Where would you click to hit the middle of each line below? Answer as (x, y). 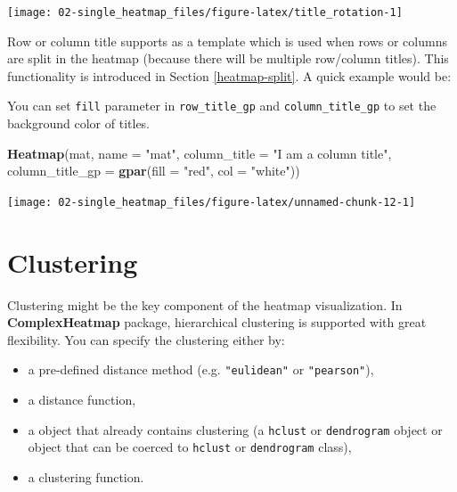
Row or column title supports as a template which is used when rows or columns (227, 41)
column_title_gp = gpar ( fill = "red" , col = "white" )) (154, 171)
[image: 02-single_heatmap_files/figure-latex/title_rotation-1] (205, 12)
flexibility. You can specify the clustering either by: (146, 339)
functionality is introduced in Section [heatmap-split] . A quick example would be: (229, 75)
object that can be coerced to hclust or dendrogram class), (190, 447)
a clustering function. (86, 477)
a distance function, (82, 400)
